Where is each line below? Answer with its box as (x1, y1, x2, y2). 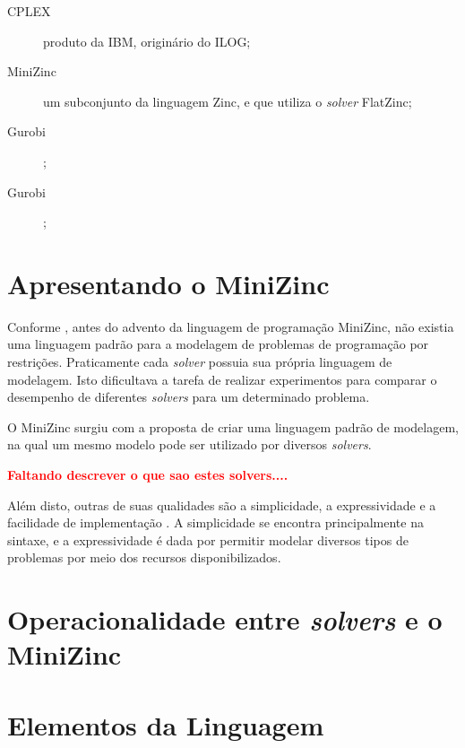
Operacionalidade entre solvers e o (7, 601, 443, 639)
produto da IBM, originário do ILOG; (43, 31, 251, 50)
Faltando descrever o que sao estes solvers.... (7, 465, 288, 484)
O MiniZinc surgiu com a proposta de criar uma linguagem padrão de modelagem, (7, 417, 459, 436)
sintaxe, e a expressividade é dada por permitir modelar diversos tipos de (7, 530, 409, 549)
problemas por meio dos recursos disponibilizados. (7, 548, 281, 567)
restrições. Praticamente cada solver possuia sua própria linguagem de (7, 352, 392, 371)
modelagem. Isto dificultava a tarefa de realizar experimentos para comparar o (7, 370, 437, 388)
